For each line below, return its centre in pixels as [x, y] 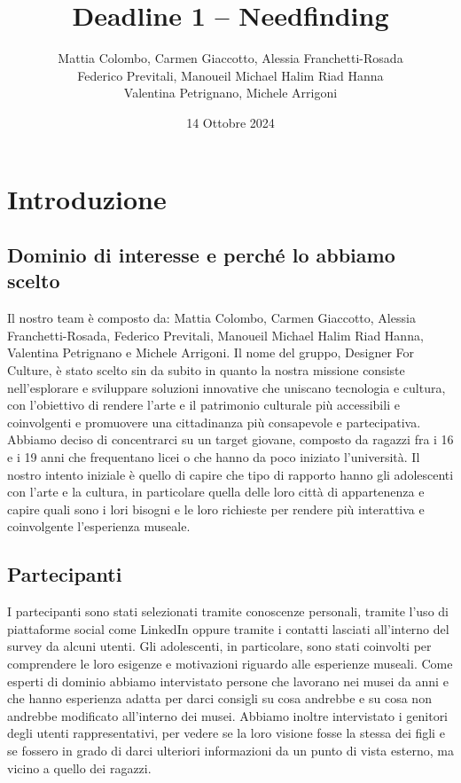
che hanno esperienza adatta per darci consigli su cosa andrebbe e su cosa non [219, 698]
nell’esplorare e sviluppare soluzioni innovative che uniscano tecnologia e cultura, [227, 387]
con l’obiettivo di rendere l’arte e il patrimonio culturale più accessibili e [203, 405]
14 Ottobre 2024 [230, 122]
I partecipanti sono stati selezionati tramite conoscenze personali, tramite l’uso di [228, 611]
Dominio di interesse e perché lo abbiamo [201, 255]
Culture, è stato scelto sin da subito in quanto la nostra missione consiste [206, 370]
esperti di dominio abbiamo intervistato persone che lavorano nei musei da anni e [228, 681]
